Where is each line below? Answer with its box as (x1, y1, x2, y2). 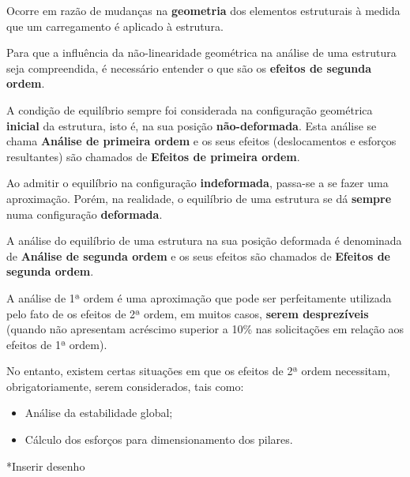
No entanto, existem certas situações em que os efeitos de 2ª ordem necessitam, (6, 362, 390, 379)
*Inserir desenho (6, 457, 85, 474)
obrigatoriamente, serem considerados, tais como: (6, 377, 244, 394)
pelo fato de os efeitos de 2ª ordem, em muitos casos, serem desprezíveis (6, 305, 369, 321)
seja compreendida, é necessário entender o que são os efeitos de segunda (6, 59, 372, 76)
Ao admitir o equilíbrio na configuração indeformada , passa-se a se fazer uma (6, 175, 389, 191)
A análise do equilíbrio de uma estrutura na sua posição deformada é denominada (6, 232, 402, 249)
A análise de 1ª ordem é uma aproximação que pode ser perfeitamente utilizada (6, 289, 392, 306)
